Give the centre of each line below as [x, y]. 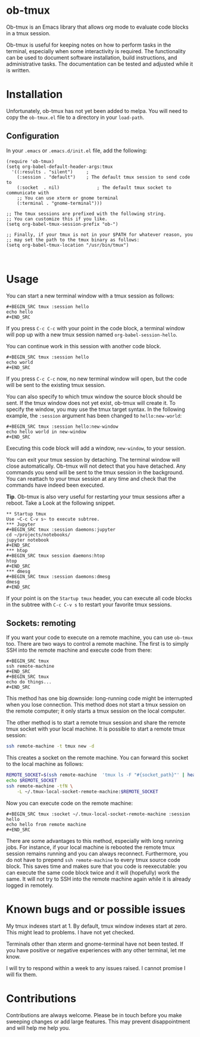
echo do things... [29, 682]
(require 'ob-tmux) [30, 161]
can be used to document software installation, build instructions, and [92, 57]
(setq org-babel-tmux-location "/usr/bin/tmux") [68, 245]
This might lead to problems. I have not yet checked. [71, 932]
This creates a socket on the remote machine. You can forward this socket [97, 758]
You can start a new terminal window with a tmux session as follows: [90, 296]
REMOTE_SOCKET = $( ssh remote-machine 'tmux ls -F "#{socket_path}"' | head [102, 775]
